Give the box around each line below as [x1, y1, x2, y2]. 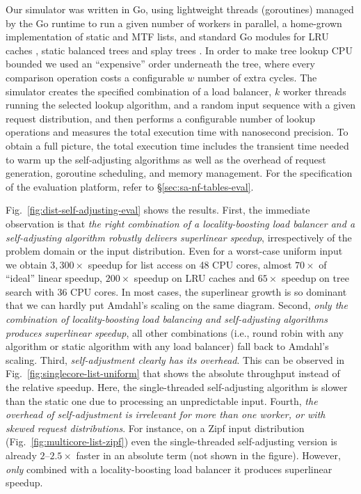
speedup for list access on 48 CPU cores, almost [88, 257, 292, 271]
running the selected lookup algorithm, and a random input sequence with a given [6, 97, 356, 112]
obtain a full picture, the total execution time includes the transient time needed [6, 138, 349, 152]
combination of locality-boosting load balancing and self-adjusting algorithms [6, 312, 328, 326]
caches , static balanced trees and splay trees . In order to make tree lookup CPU [6, 42, 353, 57]
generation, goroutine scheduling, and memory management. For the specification [6, 166, 353, 180]
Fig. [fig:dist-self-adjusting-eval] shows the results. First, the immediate [6, 202, 310, 217]
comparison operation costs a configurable [6, 70, 184, 84]
